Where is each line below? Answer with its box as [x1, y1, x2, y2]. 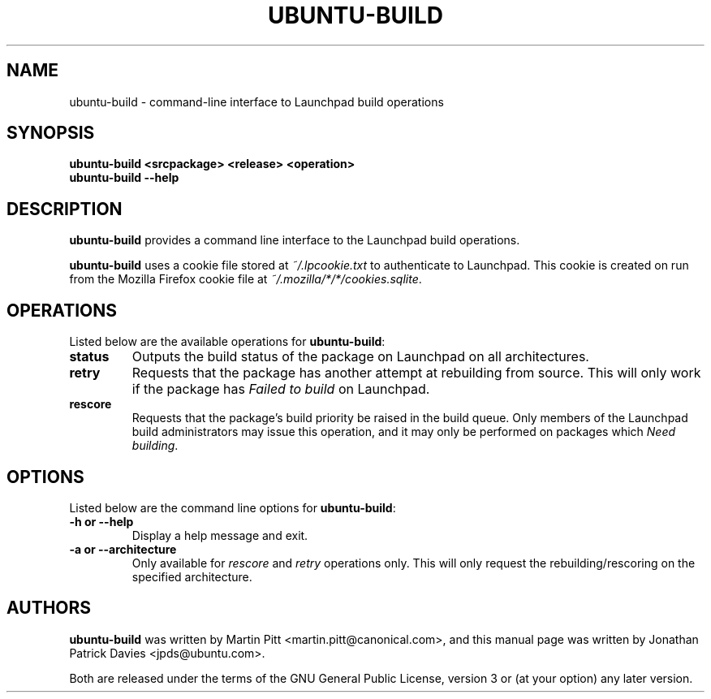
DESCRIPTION [6, 198, 123, 219]
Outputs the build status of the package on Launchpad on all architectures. [131, 348, 589, 365]
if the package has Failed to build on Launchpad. [131, 381, 430, 398]
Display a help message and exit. [131, 528, 308, 542]
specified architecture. [131, 569, 252, 584]
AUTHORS [6, 598, 92, 619]
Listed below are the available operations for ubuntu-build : [69, 334, 386, 349]
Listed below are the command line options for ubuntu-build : [69, 500, 396, 515]
